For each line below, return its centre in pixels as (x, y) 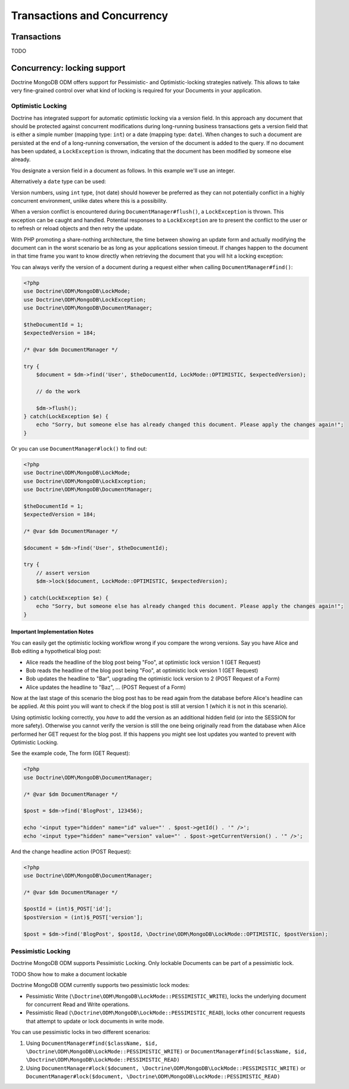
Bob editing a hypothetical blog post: (56, 651)
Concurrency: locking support (68, 68)
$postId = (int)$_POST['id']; (68, 909)
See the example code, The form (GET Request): (71, 753)
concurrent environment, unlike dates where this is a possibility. (89, 201)
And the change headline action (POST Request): (71, 851)
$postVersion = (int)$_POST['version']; (83, 917)
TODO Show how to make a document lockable (69, 974)
